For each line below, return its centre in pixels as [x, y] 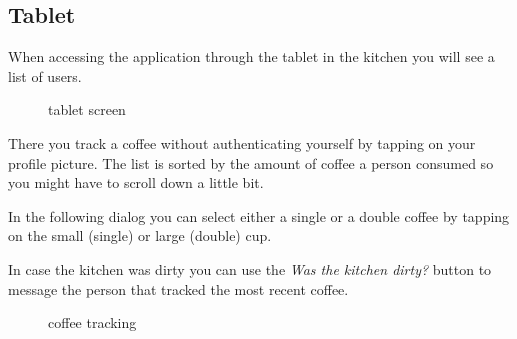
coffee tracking [92, 322]
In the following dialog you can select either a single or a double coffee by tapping [259, 215]
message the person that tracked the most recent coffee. [178, 288]
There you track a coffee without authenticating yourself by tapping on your [242, 142]
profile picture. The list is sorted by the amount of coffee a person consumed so [251, 162]
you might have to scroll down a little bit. [136, 182]
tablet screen [87, 109]
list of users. [45, 75]
